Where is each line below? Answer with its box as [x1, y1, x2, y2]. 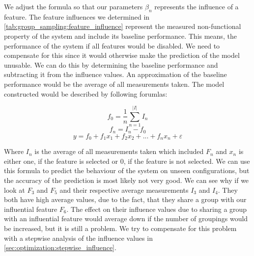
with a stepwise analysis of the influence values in [4, 232, 153, 243]
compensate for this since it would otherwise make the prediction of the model [4, 50, 240, 60]
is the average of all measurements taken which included [34, 146, 204, 156]
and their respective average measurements [59, 184, 189, 195]
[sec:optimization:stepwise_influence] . [4, 242, 116, 253]
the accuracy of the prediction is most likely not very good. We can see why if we [4, 175, 249, 185]
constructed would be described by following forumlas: [4, 88, 168, 99]
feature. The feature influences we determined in [4, 11, 150, 22]
